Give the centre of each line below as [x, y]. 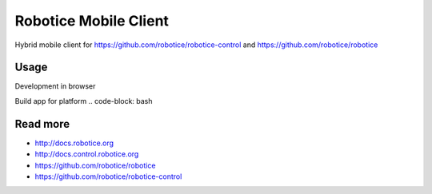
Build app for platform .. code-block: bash [84, 101]
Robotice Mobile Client [92, 21]
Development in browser [55, 86]
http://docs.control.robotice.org [87, 154]
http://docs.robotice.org [74, 143]
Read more [42, 124]
